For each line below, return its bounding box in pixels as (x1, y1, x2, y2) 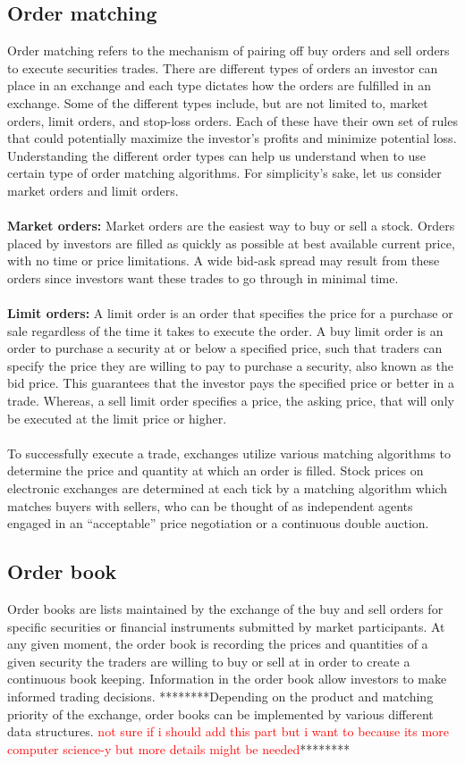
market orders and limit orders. (7, 181, 179, 199)
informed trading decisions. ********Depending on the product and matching (7, 687, 434, 705)
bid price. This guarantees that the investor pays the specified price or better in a (7, 374, 454, 392)
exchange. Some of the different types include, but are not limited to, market (7, 93, 428, 112)
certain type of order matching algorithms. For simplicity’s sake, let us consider (7, 164, 442, 182)
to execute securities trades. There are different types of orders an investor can (7, 58, 438, 77)
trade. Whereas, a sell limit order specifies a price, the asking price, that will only (7, 391, 454, 410)
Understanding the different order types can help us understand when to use (7, 146, 427, 164)
